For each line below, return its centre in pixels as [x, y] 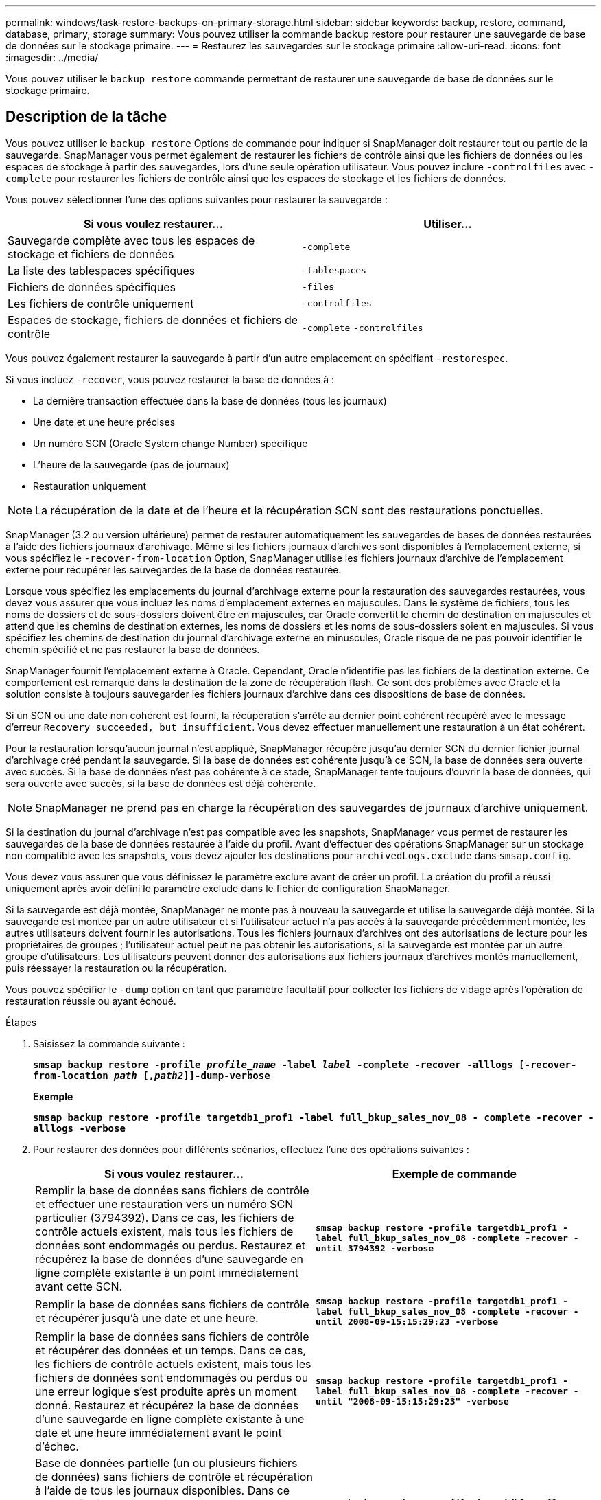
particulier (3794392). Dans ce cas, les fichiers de [165, 1217]
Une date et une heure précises [104, 422]
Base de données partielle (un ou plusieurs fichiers [166, 1463]
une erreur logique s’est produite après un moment [166, 1391]
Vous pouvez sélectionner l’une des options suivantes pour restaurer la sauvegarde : [197, 199]
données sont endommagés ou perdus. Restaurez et [170, 1245]
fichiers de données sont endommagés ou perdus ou [172, 1377]
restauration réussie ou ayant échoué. [91, 1001]
